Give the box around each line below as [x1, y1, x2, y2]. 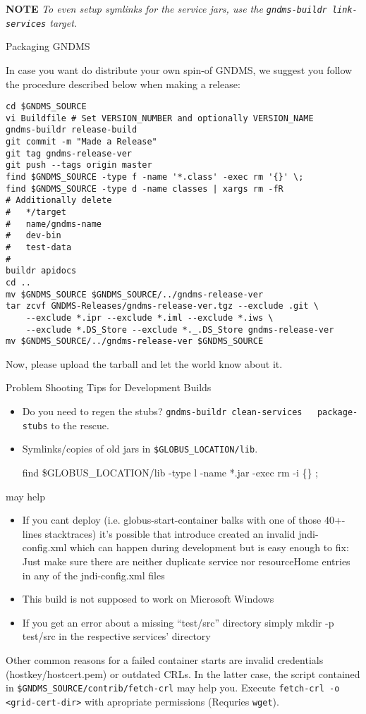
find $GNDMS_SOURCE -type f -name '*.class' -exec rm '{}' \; [6, 172, 304, 183]
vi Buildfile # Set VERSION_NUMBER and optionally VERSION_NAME [6, 113, 314, 123]
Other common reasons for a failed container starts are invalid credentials [6, 652, 324, 667]
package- [317, 407, 358, 418]
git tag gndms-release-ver [6, 148, 132, 159]
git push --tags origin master [6, 160, 152, 171]
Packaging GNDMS [6, 39, 90, 54]
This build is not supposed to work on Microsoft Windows [22, 591, 274, 606]
